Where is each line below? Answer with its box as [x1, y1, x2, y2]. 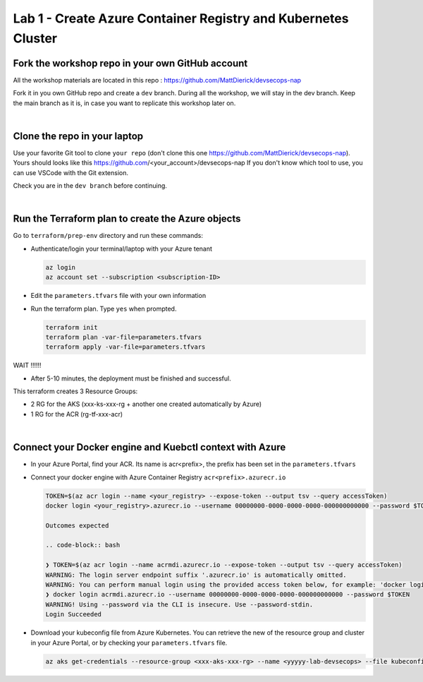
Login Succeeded [45, 611, 102, 618]
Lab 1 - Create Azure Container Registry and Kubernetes [13, 11, 349, 26]
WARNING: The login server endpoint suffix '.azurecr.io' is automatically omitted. [45, 570, 347, 579]
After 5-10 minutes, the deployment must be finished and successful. [30, 374, 232, 383]
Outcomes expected [45, 521, 109, 530]
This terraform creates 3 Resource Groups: [13, 387, 138, 395]
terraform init [45, 323, 98, 331]
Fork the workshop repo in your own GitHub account [13, 57, 248, 69]
